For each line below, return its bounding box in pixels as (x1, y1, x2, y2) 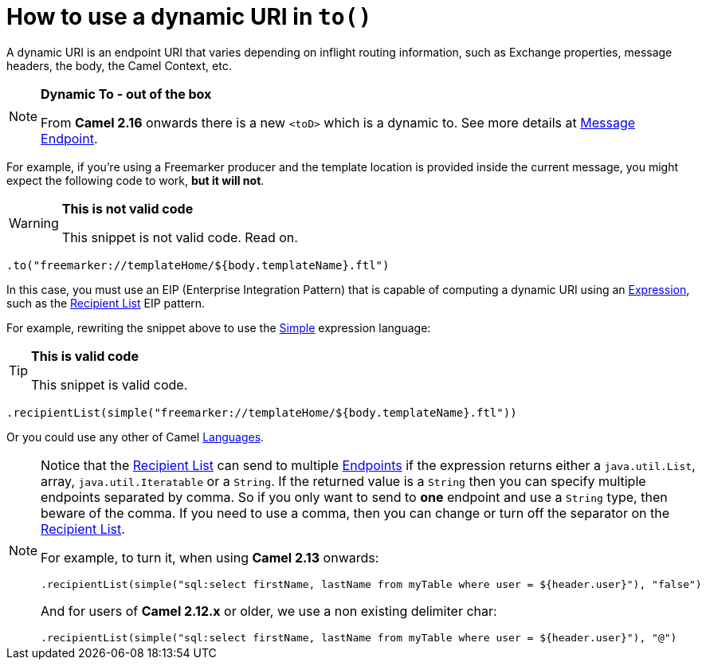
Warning (9, 214, 59, 231)
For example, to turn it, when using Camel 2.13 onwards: (41, 549, 379, 566)
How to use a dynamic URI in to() (6, 3, 372, 30)
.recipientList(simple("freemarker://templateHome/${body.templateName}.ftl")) (6, 405, 517, 419)
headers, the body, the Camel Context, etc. (6, 58, 232, 72)
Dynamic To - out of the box (41, 85, 212, 102)
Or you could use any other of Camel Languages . (6, 429, 265, 444)
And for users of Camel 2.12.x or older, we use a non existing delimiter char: (41, 602, 497, 619)
